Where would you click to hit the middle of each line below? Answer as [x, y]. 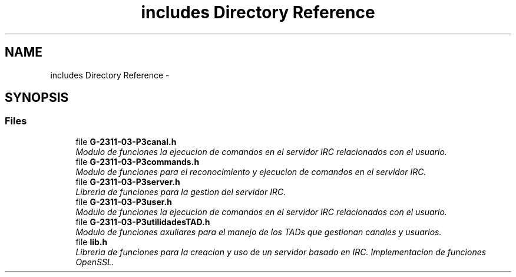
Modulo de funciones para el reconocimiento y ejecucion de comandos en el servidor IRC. [251, 172]
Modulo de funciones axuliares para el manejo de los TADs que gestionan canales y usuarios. [259, 232]
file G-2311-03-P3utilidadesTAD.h [143, 222]
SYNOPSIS [37, 98]
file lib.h [92, 242]
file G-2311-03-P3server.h [128, 182]
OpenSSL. [95, 262]
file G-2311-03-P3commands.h [138, 161]
